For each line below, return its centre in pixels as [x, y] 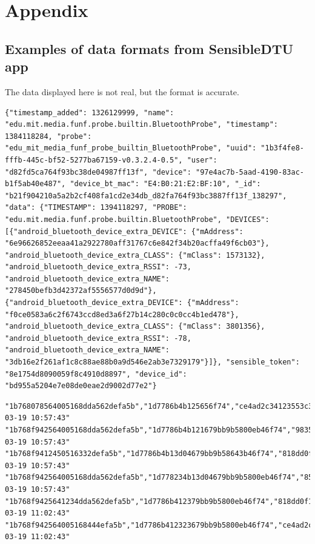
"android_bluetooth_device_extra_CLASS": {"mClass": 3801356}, [135, 327]
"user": [202, 160]
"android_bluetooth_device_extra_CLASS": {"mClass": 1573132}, [135, 255]
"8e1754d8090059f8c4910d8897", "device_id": [96, 374]
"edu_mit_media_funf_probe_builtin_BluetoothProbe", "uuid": [131, 148]
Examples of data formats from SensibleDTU [149, 48]
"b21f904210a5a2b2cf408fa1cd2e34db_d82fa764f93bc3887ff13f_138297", [146, 196]
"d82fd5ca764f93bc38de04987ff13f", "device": [98, 172]
